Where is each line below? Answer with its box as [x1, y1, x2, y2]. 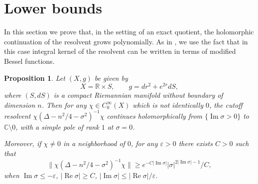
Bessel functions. [4, 55, 55, 66]
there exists [178, 138, 213, 149]
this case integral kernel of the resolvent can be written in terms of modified [4, 46, 236, 56]
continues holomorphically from [107, 110, 203, 121]
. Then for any [41, 99, 87, 110]
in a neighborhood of [63, 138, 125, 149]
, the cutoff [209, 99, 243, 110]
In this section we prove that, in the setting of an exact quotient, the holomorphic [4, 26, 254, 37]
